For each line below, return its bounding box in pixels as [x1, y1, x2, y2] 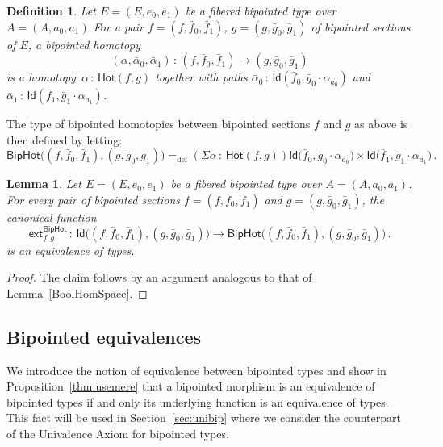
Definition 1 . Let [6, 2, 96, 19]
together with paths [155, 69, 248, 86]
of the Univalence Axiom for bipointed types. [6, 424, 229, 441]
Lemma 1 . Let [6, 175, 81, 192]
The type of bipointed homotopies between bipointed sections [6, 115, 311, 132]
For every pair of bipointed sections [6, 190, 181, 207]
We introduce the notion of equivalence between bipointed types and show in [6, 361, 387, 378]
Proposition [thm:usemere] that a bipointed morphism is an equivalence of [6, 378, 375, 395]
